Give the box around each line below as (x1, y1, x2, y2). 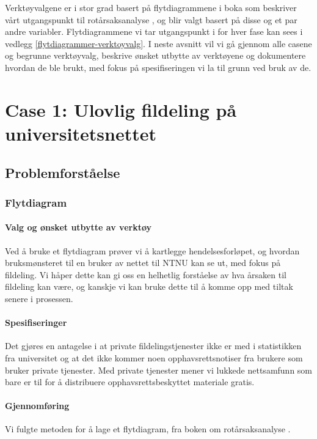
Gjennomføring (5, 399, 70, 412)
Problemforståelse (5, 163, 120, 182)
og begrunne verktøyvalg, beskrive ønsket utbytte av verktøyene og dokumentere (5, 49, 306, 62)
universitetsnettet (5, 120, 156, 146)
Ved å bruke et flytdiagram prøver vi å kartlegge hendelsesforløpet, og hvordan (5, 244, 300, 257)
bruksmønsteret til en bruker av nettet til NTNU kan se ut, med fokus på (5, 256, 281, 269)
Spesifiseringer (5, 316, 67, 329)
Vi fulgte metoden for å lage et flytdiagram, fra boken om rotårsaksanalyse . (5, 422, 291, 435)
